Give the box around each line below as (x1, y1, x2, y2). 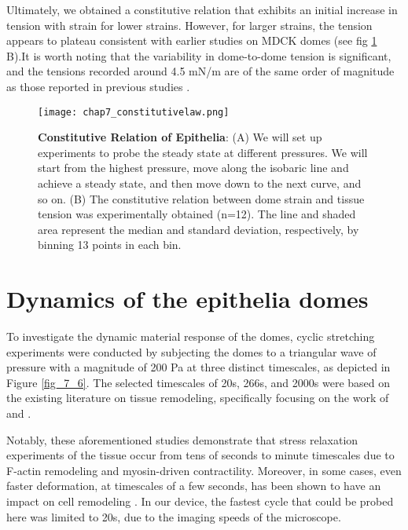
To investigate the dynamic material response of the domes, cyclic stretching (6, 328, 375, 345)
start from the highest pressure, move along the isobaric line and (38, 159, 349, 176)
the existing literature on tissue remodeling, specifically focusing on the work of (6, 389, 389, 406)
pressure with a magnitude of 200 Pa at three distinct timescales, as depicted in (6, 359, 391, 375)
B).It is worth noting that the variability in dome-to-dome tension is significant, (6, 47, 391, 64)
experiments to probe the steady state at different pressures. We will (38, 144, 368, 160)
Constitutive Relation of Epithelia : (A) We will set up (38, 129, 322, 145)
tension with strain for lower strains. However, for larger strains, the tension (6, 16, 373, 33)
